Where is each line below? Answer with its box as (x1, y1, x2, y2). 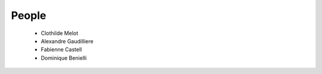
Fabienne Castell (41, 46, 82, 53)
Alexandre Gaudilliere (41, 37, 94, 44)
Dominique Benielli (41, 54, 87, 62)
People (11, 9, 47, 22)
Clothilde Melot (41, 30, 79, 37)
